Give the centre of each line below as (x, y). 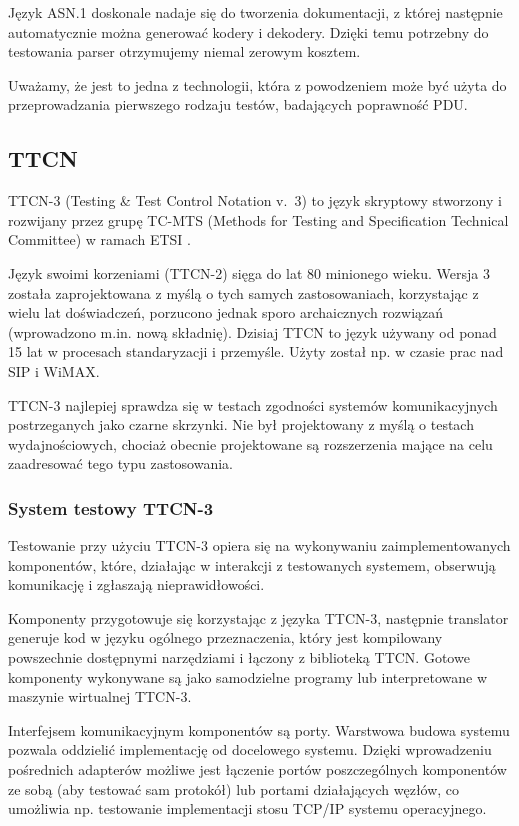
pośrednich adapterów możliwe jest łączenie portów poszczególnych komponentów (257, 769)
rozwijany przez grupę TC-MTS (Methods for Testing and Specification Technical (258, 219)
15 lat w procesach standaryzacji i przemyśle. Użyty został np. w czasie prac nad (256, 351)
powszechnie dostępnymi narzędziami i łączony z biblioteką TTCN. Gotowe (239, 657)
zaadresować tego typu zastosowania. (121, 463)
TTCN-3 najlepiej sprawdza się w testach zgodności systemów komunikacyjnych (253, 404)
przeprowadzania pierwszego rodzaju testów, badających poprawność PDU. (238, 104)
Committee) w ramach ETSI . (99, 239)
